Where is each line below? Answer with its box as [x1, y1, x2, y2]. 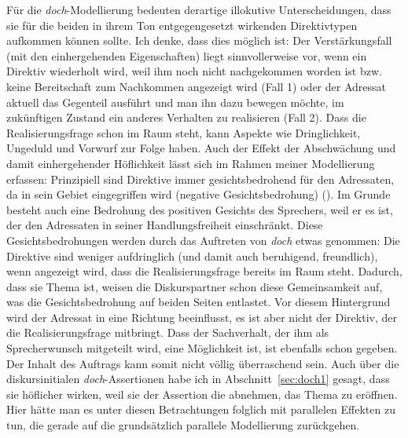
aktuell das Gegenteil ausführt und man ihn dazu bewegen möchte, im [6, 93, 344, 110]
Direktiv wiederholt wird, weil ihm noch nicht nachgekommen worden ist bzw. [6, 63, 382, 79]
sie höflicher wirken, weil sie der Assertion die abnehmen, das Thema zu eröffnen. [6, 385, 398, 402]
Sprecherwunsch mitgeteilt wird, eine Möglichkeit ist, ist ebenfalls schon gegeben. [6, 340, 398, 356]
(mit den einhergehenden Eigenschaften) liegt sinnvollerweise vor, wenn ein [6, 47, 367, 64]
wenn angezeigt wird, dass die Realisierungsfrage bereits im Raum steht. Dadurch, [6, 263, 402, 279]
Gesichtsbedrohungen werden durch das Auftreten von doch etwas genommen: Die [6, 232, 400, 248]
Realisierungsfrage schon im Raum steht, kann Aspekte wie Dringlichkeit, [6, 124, 361, 141]
